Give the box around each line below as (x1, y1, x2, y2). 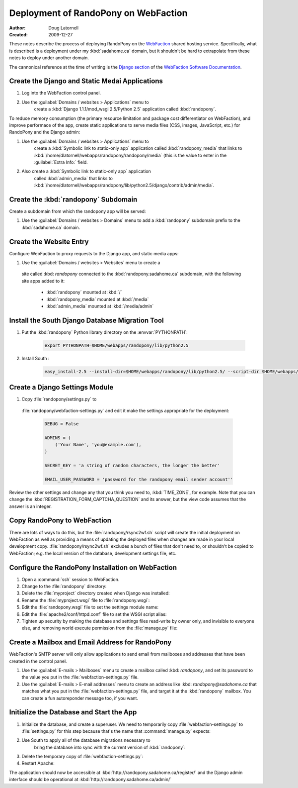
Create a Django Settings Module (9, 383, 114, 392)
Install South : (21, 355, 50, 361)
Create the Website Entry (9, 237, 89, 246)
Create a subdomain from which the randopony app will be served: (9, 208, 146, 214)
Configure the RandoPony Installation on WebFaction (9, 563, 177, 572)
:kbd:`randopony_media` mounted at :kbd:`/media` (46, 296, 149, 302)
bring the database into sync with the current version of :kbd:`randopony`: (34, 744, 186, 750)
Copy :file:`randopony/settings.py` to (21, 396, 97, 402)
